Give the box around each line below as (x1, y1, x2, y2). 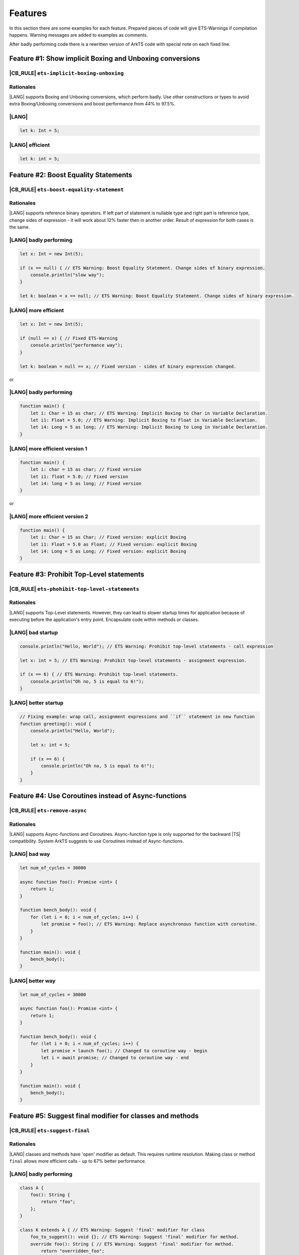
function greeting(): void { (20, 721, 92, 726)
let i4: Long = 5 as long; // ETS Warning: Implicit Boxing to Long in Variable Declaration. (30, 424, 268, 430)
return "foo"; (41, 1199, 76, 1205)
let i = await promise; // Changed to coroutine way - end (41, 1055, 189, 1061)
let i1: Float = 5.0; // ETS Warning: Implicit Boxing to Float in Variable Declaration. (30, 417, 258, 423)
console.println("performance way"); (30, 342, 123, 348)
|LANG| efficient (9, 142, 50, 149)
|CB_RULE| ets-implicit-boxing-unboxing (9, 70, 124, 77)
